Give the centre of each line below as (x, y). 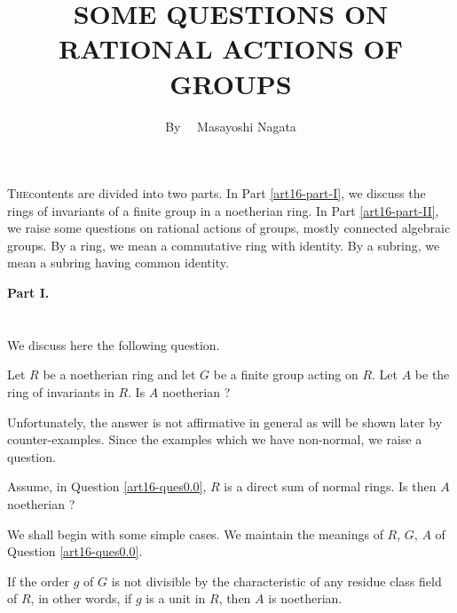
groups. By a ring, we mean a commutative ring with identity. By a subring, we (224, 245)
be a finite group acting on (286, 374)
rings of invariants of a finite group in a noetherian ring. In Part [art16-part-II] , (223, 210)
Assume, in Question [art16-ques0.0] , (107, 486)
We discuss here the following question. (114, 344)
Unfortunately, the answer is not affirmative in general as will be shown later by (225, 422)
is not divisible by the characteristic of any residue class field (276, 581)
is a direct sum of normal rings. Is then (330, 486)
